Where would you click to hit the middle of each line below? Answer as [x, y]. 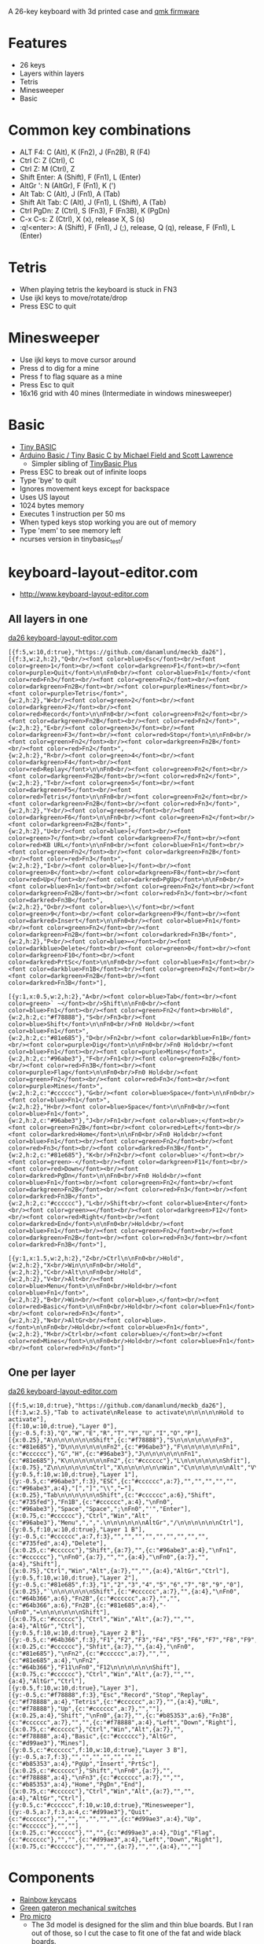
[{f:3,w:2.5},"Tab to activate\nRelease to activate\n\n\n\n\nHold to [126, 1413]
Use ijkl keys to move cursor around [77, 359]
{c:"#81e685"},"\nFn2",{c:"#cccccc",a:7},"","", [89, 1654]
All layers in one [48, 618]
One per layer [42, 1372]
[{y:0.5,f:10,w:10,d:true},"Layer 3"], [73, 1688]
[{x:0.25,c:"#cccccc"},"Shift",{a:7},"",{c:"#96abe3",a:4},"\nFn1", [123, 1550]
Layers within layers [52, 73]
